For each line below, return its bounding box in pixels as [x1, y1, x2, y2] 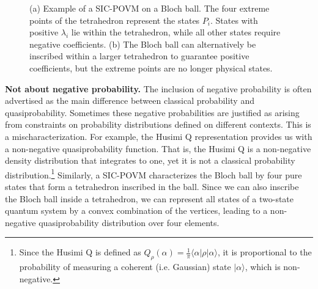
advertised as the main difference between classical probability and [5, 94, 254, 107]
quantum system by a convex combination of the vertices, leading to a [5, 204, 268, 217]
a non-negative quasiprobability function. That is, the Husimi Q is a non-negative [5, 142, 311, 155]
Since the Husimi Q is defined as [19, 246, 141, 258]
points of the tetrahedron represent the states [29, 13, 200, 26]
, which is [245, 260, 281, 273]
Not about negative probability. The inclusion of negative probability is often [5, 82, 312, 95]
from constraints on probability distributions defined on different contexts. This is [5, 118, 311, 131]
